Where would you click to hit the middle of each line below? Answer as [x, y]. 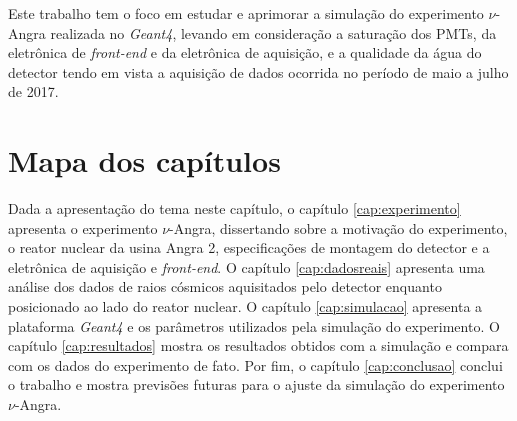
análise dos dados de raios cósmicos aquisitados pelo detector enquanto [225, 286]
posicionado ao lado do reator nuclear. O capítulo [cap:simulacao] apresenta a [245, 306]
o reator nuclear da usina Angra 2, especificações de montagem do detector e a [249, 247]
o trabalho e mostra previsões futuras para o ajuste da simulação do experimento [256, 384]
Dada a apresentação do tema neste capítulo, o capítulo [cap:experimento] [234, 208]
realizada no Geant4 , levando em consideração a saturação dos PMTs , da [273, 32]
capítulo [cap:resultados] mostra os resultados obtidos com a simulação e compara [258, 345]
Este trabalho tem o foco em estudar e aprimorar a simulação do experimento [246, 13]
